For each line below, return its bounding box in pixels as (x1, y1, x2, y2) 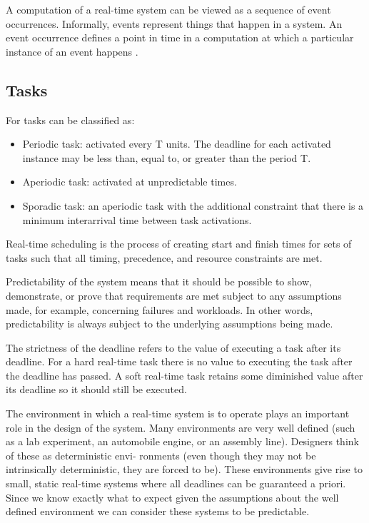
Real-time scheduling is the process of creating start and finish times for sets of (6, 236, 352, 251)
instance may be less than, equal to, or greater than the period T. (22, 150, 311, 165)
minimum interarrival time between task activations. (22, 212, 252, 227)
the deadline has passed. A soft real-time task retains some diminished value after (6, 367, 363, 382)
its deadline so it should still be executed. (6, 382, 187, 397)
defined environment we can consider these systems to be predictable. (6, 504, 310, 519)
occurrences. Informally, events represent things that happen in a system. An (6, 16, 343, 31)
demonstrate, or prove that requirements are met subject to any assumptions (6, 288, 342, 303)
